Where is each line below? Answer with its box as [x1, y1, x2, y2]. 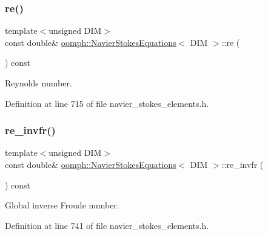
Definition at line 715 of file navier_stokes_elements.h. [5, 97, 209, 109]
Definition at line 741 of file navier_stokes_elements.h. [5, 219, 209, 231]
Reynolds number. [5, 77, 72, 89]
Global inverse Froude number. [5, 199, 119, 211]
